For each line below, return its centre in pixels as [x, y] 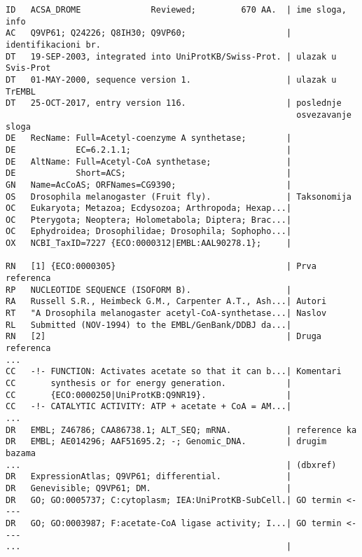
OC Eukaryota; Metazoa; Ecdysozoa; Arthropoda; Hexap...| [149, 208]
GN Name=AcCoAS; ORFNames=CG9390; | [149, 185]
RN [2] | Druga [164, 337]
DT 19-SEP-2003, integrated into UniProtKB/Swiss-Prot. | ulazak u [171, 56]
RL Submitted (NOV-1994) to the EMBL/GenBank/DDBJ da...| [149, 325]
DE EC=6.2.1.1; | [149, 150]
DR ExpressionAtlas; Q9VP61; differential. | [149, 477]
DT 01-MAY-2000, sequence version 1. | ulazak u [171, 80]
